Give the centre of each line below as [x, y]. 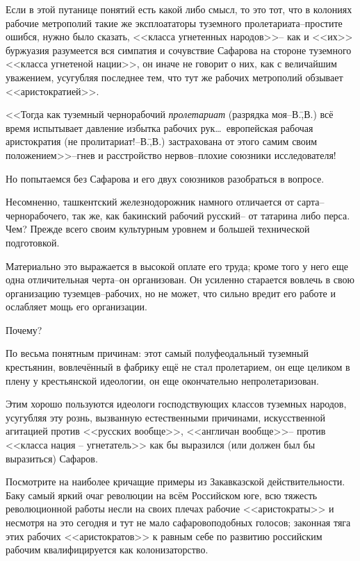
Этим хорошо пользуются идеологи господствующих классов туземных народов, [176, 404]
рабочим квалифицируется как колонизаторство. [107, 550]
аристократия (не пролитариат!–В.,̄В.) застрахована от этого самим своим [162, 141]
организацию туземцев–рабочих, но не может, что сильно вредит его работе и [171, 293]
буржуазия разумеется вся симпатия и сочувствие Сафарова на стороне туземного [179, 50]
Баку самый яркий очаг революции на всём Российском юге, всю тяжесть [162, 495]
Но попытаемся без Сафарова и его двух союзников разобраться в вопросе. [165, 178]
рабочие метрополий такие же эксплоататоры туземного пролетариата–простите [174, 23]
